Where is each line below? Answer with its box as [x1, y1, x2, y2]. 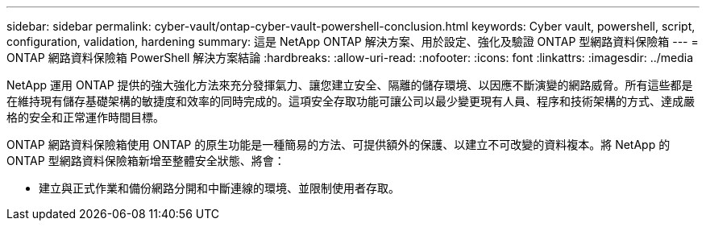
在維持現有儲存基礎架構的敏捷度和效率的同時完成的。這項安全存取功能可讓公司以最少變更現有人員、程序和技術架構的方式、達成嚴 [6, 94, 695, 108]
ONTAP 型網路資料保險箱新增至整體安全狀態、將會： [6, 154, 285, 167]
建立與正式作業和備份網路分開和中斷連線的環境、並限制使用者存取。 [39, 181, 400, 195]
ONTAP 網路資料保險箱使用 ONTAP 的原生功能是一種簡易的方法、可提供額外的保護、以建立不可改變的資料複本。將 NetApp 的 [6, 138, 671, 151]
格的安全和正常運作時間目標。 [6, 110, 164, 124]
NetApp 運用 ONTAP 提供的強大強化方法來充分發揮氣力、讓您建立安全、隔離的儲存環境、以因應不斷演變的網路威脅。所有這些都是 [6, 78, 693, 92]
